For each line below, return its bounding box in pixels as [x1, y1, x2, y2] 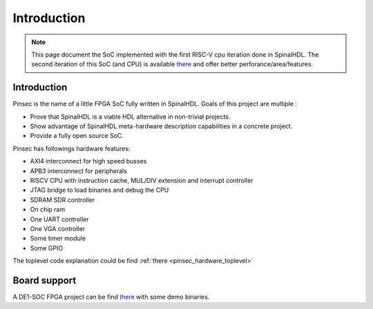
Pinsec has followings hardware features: [12, 144, 131, 152]
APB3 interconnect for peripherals [30, 166, 128, 175]
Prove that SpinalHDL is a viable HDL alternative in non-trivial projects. [30, 112, 231, 121]
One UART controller [30, 215, 89, 223]
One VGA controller [30, 224, 86, 232]
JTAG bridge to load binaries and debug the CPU [30, 186, 169, 195]
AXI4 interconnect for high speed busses [30, 157, 147, 166]
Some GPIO [30, 243, 64, 252]
